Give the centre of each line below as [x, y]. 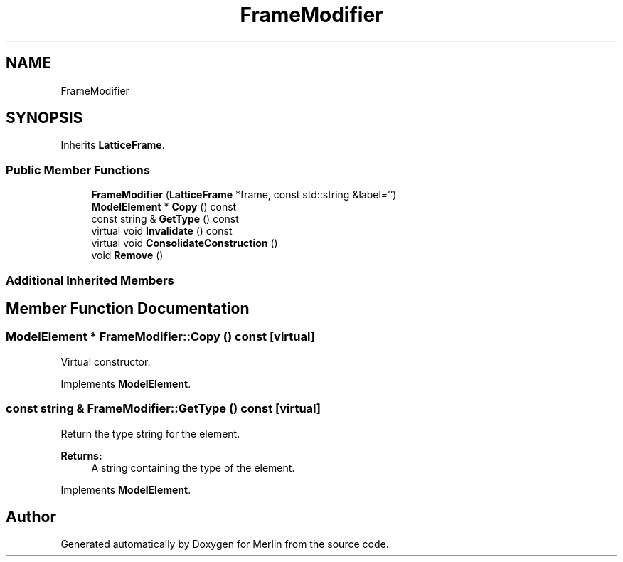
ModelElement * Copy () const [164, 207]
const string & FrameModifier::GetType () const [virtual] [163, 409]
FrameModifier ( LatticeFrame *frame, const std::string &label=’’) [244, 195]
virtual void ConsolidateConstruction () [185, 243]
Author [31, 516]
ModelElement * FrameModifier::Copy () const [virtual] [160, 337]
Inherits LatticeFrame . [113, 145]
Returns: [81, 455]
